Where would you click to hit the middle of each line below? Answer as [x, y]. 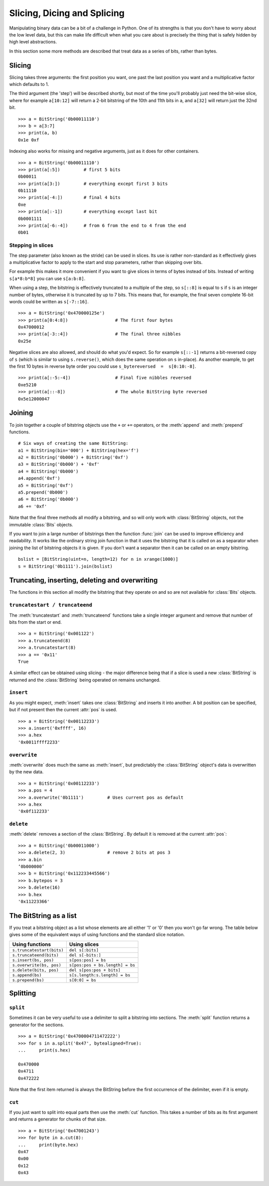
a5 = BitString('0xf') [46, 485]
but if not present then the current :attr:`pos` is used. [63, 710]
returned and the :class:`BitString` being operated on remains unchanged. [85, 680]
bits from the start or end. [36, 622]
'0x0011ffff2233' [39, 742]
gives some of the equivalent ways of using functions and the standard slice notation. [97, 935]
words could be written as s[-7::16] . [49, 301]
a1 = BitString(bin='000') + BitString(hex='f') [78, 450]
